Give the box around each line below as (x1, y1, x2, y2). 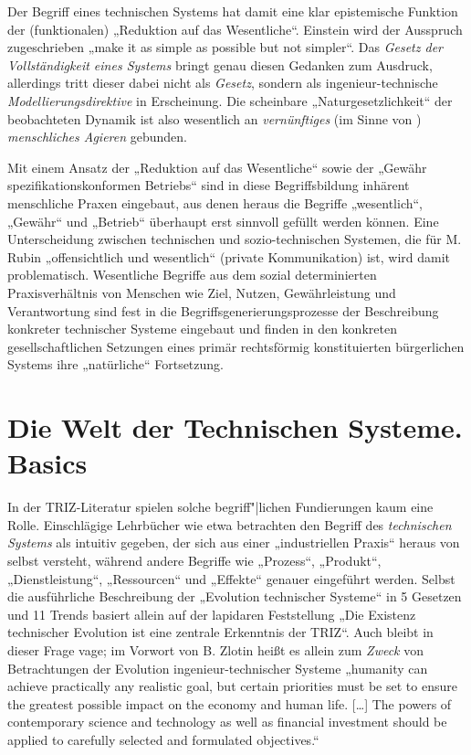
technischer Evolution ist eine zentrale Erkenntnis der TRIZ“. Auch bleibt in (7, 622, 434, 642)
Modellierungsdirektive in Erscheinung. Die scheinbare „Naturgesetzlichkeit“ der (7, 90, 453, 110)
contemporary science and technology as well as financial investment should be (7, 712, 447, 731)
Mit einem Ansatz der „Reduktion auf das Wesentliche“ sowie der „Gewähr (7, 157, 427, 176)
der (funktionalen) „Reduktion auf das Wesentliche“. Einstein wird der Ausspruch (7, 19, 463, 38)
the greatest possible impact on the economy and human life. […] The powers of (7, 694, 452, 713)
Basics (7, 444, 88, 482)
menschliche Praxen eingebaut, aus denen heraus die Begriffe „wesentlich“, (7, 193, 423, 212)
